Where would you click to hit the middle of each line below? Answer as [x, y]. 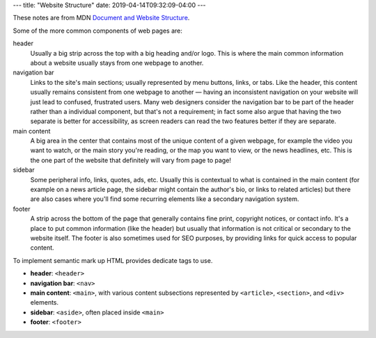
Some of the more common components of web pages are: [97, 31]
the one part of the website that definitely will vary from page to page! [131, 160]
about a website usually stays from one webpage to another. [117, 63]
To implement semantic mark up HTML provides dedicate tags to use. [113, 260]
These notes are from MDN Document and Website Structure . [101, 18]
